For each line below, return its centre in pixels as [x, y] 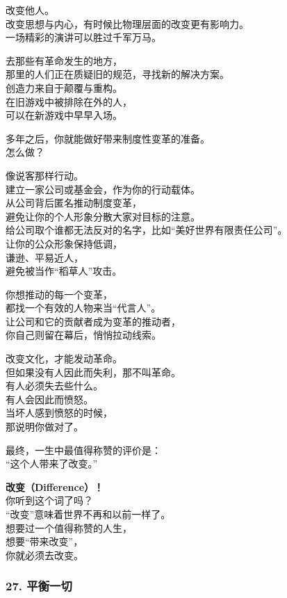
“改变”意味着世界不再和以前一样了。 [88, 514]
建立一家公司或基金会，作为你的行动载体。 [103, 189]
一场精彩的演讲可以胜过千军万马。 [83, 37]
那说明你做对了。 [44, 427]
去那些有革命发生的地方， [64, 60]
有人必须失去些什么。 [54, 386]
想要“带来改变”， [44, 541]
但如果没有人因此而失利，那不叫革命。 [93, 372]
